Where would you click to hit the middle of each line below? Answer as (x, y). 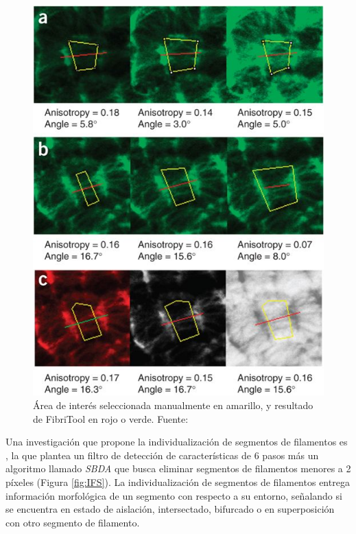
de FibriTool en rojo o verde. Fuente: (111, 418)
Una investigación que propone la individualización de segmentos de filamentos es (177, 442)
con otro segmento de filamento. (73, 522)
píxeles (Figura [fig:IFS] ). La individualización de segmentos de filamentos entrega (178, 481)
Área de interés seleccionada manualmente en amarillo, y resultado (173, 405)
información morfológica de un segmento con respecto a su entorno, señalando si (174, 495)
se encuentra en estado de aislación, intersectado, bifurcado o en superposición (170, 509)
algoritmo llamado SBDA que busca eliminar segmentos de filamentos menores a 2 (178, 468)
